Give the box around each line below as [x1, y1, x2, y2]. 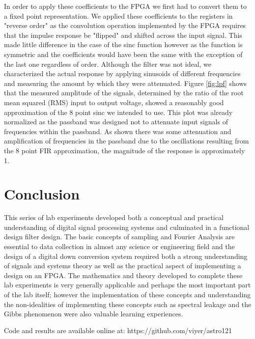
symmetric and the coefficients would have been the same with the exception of [4, 49, 243, 59]
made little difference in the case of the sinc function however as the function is [4, 39, 243, 50]
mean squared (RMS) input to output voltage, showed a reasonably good [4, 97, 224, 107]
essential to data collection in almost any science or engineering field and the [4, 241, 235, 251]
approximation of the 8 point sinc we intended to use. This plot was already [4, 107, 233, 117]
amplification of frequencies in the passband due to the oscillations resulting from [4, 136, 249, 146]
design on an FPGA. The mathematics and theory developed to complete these [4, 270, 243, 280]
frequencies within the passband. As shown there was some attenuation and [4, 126, 231, 136]
